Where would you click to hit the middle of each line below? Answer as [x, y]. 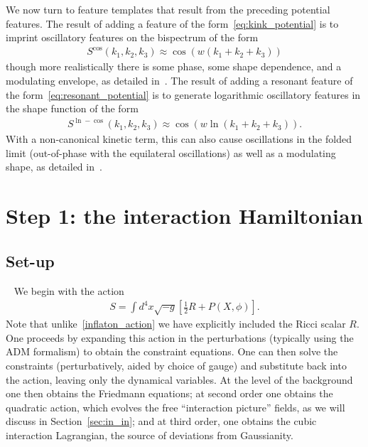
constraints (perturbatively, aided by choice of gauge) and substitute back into [176, 365]
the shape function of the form [72, 108]
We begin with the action [69, 290]
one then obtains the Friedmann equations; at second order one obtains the [169, 393]
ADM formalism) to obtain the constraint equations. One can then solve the [172, 351]
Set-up [30, 260]
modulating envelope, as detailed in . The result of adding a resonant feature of [179, 80]
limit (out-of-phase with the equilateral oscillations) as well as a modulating [171, 152]
